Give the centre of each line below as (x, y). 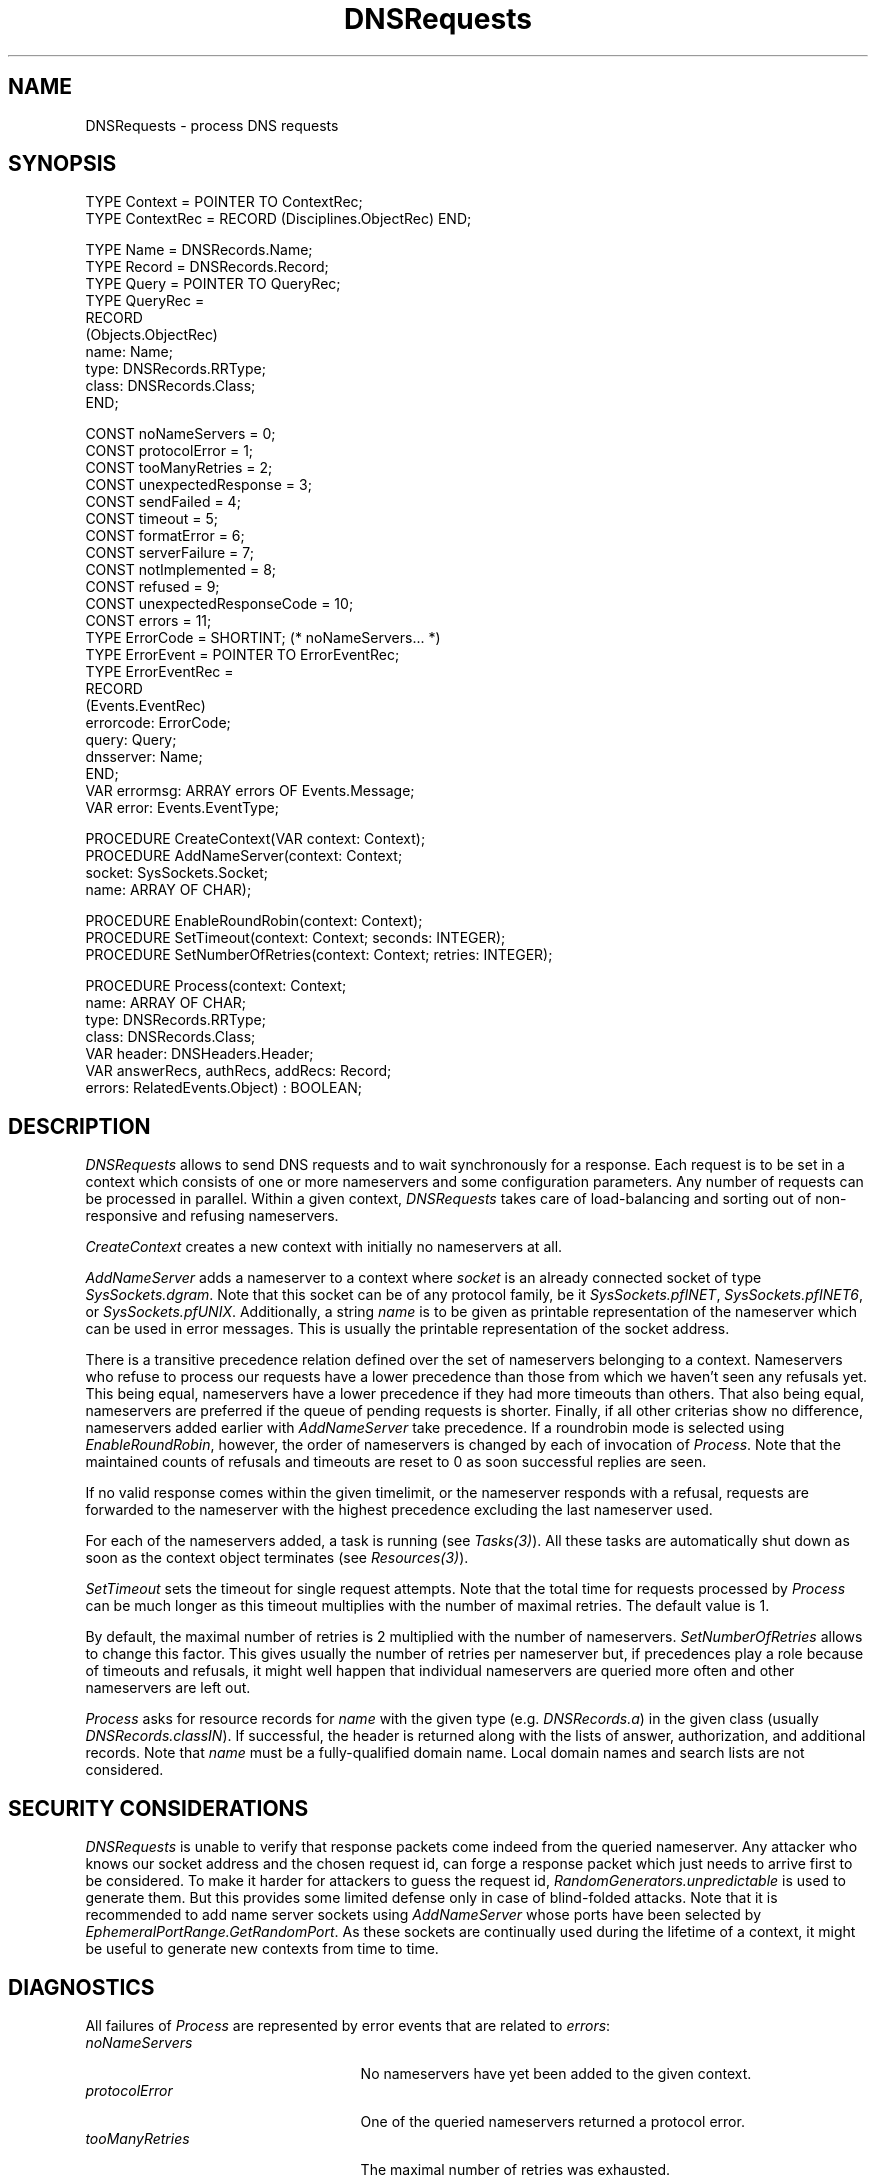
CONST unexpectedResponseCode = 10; (219, 604)
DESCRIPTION (79, 1126)
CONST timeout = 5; (152, 519)
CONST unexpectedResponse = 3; (198, 485)
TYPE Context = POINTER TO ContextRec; (224, 202)
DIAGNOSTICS (81, 1987)
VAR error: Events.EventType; (182, 808)
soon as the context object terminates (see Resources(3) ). (277, 1558)
